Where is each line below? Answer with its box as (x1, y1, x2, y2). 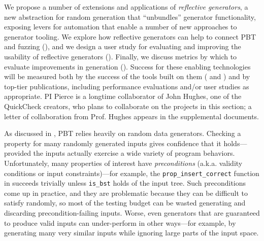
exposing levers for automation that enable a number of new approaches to (4, 21, 237, 32)
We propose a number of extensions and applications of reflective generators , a (4, 2, 248, 12)
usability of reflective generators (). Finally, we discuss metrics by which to (4, 51, 237, 61)
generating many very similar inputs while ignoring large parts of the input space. (4, 227, 259, 238)
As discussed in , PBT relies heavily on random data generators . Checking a (4, 128, 241, 139)
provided (4, 148, 31, 158)
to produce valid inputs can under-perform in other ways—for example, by (4, 217, 236, 228)
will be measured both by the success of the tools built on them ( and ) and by (4, 71, 250, 82)
